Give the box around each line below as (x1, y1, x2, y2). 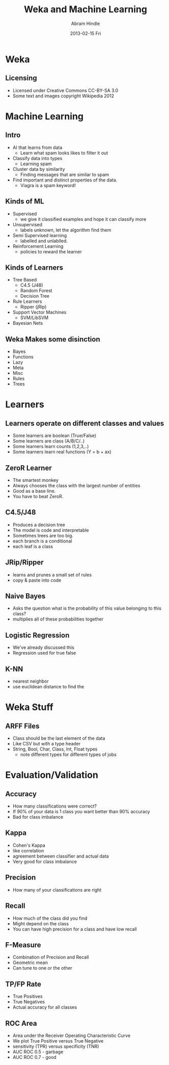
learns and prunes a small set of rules (12, 572, 92, 578)
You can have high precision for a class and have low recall (12, 926, 137, 932)
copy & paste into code (12, 577, 62, 583)
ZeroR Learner (5, 463, 52, 472)
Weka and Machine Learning (23, 4, 148, 15)
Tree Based (12, 277, 37, 283)
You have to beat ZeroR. (12, 493, 64, 499)
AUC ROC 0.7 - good (12, 1054, 57, 1060)
